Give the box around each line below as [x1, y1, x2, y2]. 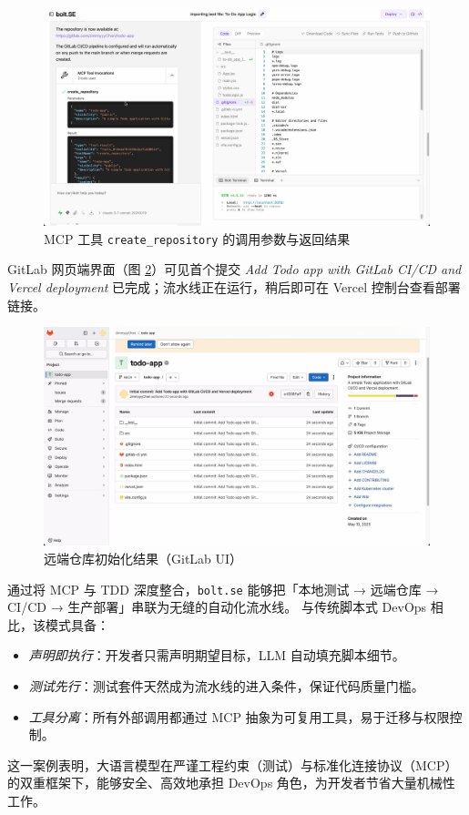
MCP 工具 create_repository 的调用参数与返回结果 [44, 229, 351, 248]
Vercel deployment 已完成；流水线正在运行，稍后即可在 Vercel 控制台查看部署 [7, 278, 461, 296]
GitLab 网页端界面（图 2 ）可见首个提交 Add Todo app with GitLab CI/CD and [7, 260, 462, 279]
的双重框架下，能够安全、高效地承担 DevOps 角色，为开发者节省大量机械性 [7, 773, 455, 792]
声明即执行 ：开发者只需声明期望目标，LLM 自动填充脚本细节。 [28, 646, 405, 665]
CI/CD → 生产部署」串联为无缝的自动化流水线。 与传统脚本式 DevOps [7, 597, 427, 616]
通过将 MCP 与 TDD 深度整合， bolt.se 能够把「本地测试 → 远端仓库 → [7, 579, 439, 598]
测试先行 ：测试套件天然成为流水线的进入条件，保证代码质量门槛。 [28, 676, 424, 695]
